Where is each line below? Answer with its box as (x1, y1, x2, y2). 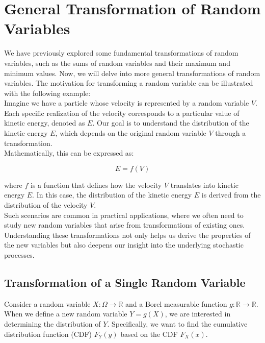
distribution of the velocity (4, 200, 88, 210)
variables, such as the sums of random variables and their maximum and (4, 57, 230, 68)
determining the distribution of (4, 318, 101, 329)
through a (215, 128, 246, 138)
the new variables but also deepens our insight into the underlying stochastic (4, 239, 244, 250)
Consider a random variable (4, 298, 91, 309)
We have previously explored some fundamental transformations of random (4, 47, 238, 58)
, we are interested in (165, 308, 231, 319)
